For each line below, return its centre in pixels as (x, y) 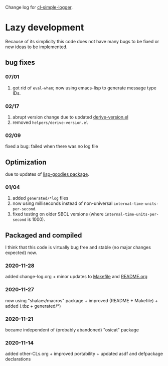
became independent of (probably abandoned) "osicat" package (72, 330)
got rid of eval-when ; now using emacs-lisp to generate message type (85, 88)
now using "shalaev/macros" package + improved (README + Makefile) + (81, 300)
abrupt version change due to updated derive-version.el (70, 117)
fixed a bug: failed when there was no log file (52, 146)
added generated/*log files (40, 198)
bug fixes (20, 63)
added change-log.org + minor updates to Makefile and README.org (76, 277)
